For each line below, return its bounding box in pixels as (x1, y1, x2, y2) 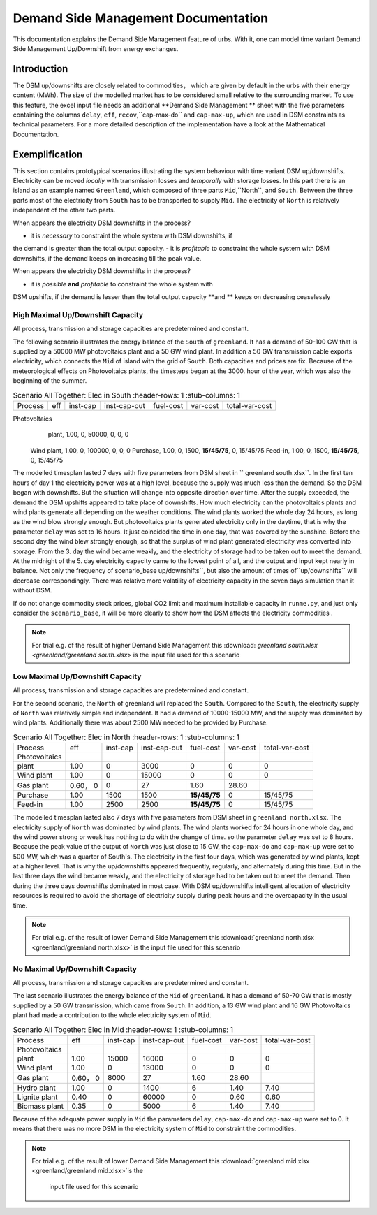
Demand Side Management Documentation (13, 10, 269, 26)
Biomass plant (17, 1101, 64, 1111)
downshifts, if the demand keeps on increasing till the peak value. (13, 254, 202, 262)
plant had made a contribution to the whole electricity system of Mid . (13, 1011, 212, 1019)
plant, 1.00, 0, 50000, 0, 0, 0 (47, 430, 129, 439)
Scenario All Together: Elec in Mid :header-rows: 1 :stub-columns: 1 (13, 1024, 234, 1034)
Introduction (13, 63, 68, 75)
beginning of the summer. (13, 377, 87, 385)
